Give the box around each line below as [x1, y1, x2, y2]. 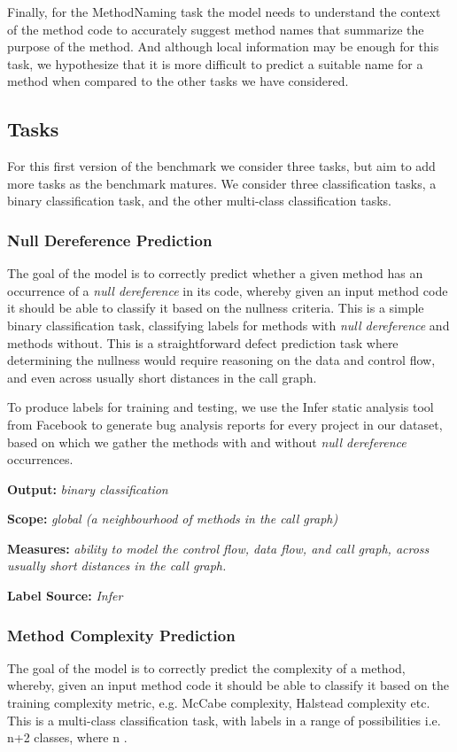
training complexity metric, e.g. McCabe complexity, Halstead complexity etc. [7, 694, 430, 712]
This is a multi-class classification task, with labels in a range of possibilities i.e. [7, 710, 441, 729]
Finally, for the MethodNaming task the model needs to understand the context [7, 3, 441, 20]
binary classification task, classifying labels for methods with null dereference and [7, 315, 450, 334]
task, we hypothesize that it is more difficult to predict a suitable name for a [7, 54, 423, 73]
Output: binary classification [7, 479, 168, 498]
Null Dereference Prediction [7, 229, 213, 251]
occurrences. [7, 450, 74, 469]
